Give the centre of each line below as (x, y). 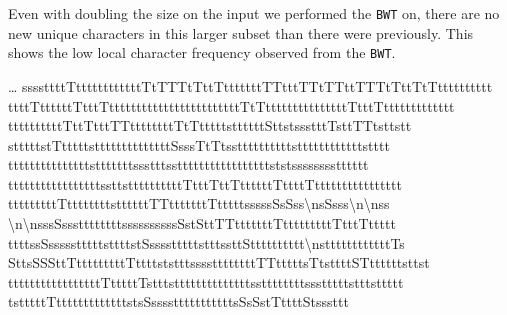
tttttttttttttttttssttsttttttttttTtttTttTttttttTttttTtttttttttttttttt (205, 183)
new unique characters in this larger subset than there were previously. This (241, 32)
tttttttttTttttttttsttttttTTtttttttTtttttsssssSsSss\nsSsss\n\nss (199, 203)
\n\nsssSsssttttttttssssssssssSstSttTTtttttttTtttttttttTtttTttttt (202, 223)
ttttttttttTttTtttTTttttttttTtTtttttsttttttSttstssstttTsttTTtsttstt (210, 125)
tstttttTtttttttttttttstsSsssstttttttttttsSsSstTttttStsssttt (178, 301)
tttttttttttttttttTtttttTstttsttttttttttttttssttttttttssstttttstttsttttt (206, 281)
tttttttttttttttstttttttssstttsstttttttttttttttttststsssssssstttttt (188, 164)
